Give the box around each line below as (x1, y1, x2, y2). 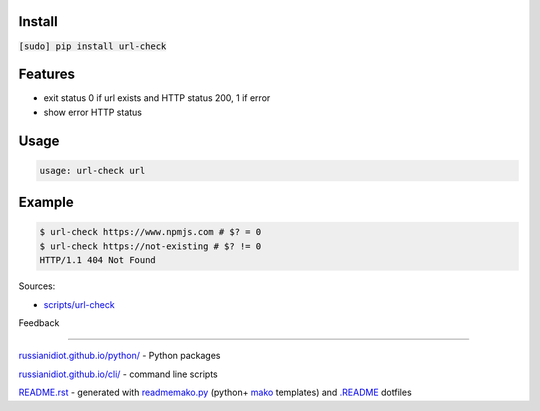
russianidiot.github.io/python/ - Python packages (18, 350, 221, 362)
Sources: (18, 280, 56, 292)
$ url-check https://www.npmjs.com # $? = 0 (39, 226, 262, 238)
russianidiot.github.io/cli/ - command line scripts (18, 368, 219, 380)
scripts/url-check (43, 298, 115, 310)
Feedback (18, 316, 60, 329)
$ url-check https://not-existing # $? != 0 (39, 240, 262, 252)
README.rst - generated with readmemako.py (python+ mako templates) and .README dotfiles (18, 386, 412, 399)
